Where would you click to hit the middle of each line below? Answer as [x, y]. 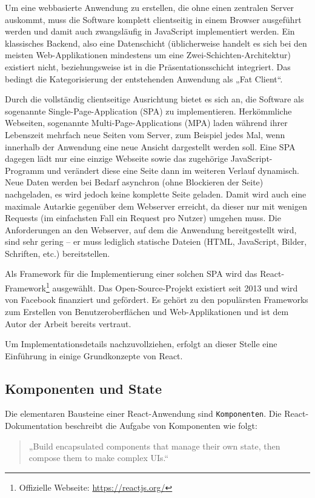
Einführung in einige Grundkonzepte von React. [94, 355]
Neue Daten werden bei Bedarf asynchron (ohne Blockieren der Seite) [134, 182]
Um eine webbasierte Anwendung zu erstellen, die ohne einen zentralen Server [150, 7]
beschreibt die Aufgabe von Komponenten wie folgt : [161, 426]
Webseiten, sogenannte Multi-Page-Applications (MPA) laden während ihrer [146, 123]
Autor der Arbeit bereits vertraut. [68, 323]
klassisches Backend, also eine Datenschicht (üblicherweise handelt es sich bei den [156, 43]
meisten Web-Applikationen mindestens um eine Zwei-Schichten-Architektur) [148, 55]
